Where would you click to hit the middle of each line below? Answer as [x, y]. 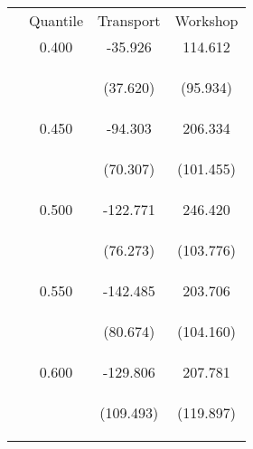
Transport [129, 20]
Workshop [206, 20]
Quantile [56, 20]
